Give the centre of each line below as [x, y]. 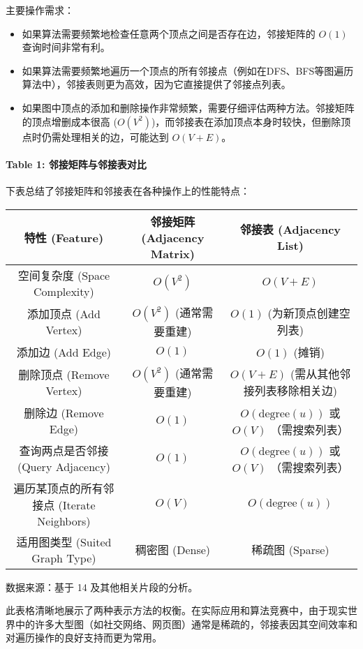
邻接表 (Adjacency [290, 230]
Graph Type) [64, 558]
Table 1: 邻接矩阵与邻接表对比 [76, 164]
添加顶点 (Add [64, 313]
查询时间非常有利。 [66, 47]
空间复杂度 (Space [64, 275]
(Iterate [77, 505]
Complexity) [64, 291]
